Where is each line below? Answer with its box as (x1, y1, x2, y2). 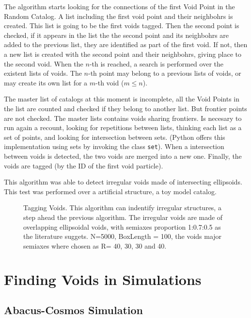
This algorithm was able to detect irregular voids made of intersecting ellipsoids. (4, 177, 242, 187)
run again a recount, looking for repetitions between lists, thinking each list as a (4, 122, 242, 133)
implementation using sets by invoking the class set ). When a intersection (4, 141, 224, 151)
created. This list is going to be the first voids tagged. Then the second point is (4, 20, 239, 31)
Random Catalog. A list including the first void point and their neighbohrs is (4, 11, 233, 21)
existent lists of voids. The (4, 68, 82, 78)
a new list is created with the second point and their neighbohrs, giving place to (4, 49, 242, 59)
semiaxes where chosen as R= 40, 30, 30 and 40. (23, 240, 167, 251)
